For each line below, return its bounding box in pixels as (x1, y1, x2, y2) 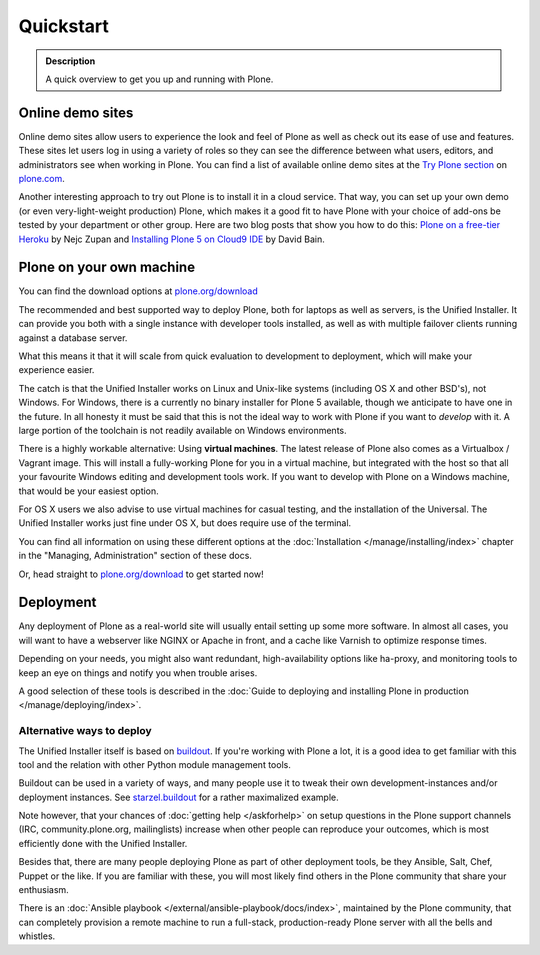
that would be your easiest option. (18, 485, 159, 497)
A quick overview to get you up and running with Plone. (45, 73, 274, 85)
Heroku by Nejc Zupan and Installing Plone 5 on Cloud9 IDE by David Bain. (18, 233, 325, 245)
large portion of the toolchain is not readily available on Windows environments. (18, 425, 347, 436)
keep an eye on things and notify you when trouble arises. (18, 666, 258, 679)
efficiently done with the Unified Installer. (18, 837, 188, 849)
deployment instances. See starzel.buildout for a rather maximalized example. (18, 791, 339, 803)
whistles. (18, 930, 56, 942)
